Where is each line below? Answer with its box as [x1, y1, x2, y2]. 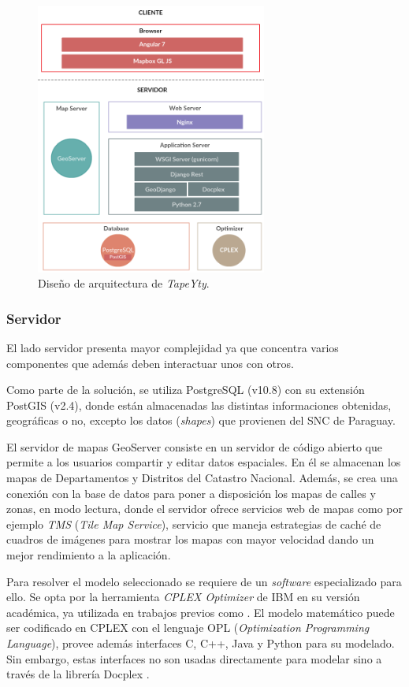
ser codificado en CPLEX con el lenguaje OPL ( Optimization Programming [6, 619, 370, 636]
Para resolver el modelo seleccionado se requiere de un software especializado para [6, 573, 402, 589]
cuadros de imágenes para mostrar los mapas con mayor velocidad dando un [6, 531, 374, 548]
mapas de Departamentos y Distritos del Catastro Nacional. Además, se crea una [6, 470, 398, 486]
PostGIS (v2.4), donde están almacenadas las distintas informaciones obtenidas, [6, 396, 392, 413]
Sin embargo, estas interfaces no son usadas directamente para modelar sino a [6, 650, 382, 667]
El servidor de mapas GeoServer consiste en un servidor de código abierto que [6, 438, 382, 455]
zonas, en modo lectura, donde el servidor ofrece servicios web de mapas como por [6, 500, 403, 517]
